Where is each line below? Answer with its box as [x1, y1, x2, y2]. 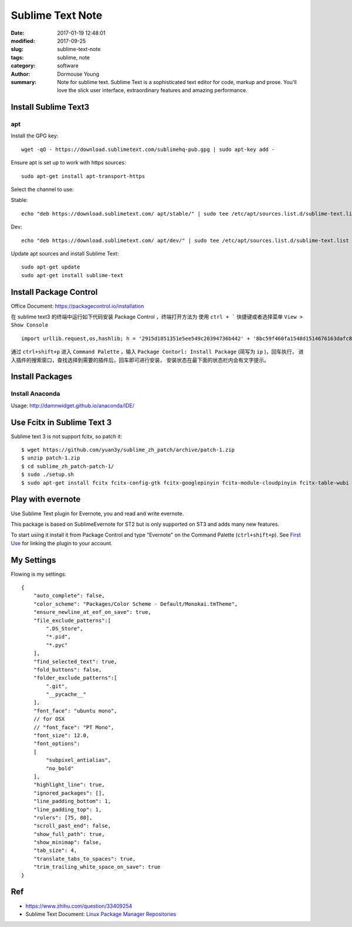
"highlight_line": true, [33, 781, 105, 788]
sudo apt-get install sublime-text [21, 272, 124, 278]
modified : [11, 37, 35, 44]
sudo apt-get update [21, 264, 80, 270]
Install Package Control [11, 287, 98, 297]
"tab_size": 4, [33, 847, 77, 854]
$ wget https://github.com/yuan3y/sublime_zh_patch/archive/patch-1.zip [21, 446, 235, 454]
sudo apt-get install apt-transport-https [21, 173, 145, 179]
